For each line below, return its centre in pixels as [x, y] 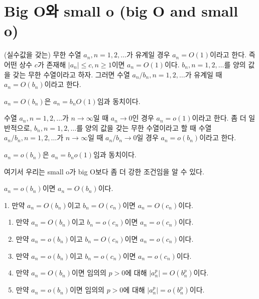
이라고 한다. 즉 [233, 55]
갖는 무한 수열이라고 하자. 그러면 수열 [71, 74]
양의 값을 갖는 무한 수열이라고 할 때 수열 [148, 127]
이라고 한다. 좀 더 [219, 118]
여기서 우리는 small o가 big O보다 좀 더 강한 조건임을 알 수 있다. [104, 171]
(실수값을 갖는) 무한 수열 [43, 55]
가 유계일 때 [204, 74]
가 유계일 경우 [148, 55]
